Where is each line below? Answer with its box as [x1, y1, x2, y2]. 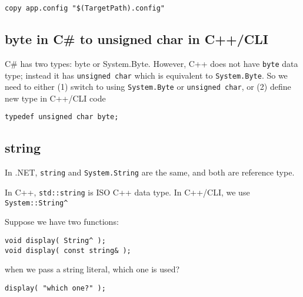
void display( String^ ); [5, 236, 106, 245]
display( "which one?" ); [5, 283, 106, 292]
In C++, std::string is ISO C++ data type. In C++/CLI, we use [5, 185, 250, 198]
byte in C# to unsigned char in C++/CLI [5, 30, 268, 48]
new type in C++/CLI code [5, 92, 106, 104]
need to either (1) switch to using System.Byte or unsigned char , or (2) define [5, 80, 291, 93]
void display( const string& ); [5, 246, 131, 255]
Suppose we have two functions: [5, 215, 119, 228]
